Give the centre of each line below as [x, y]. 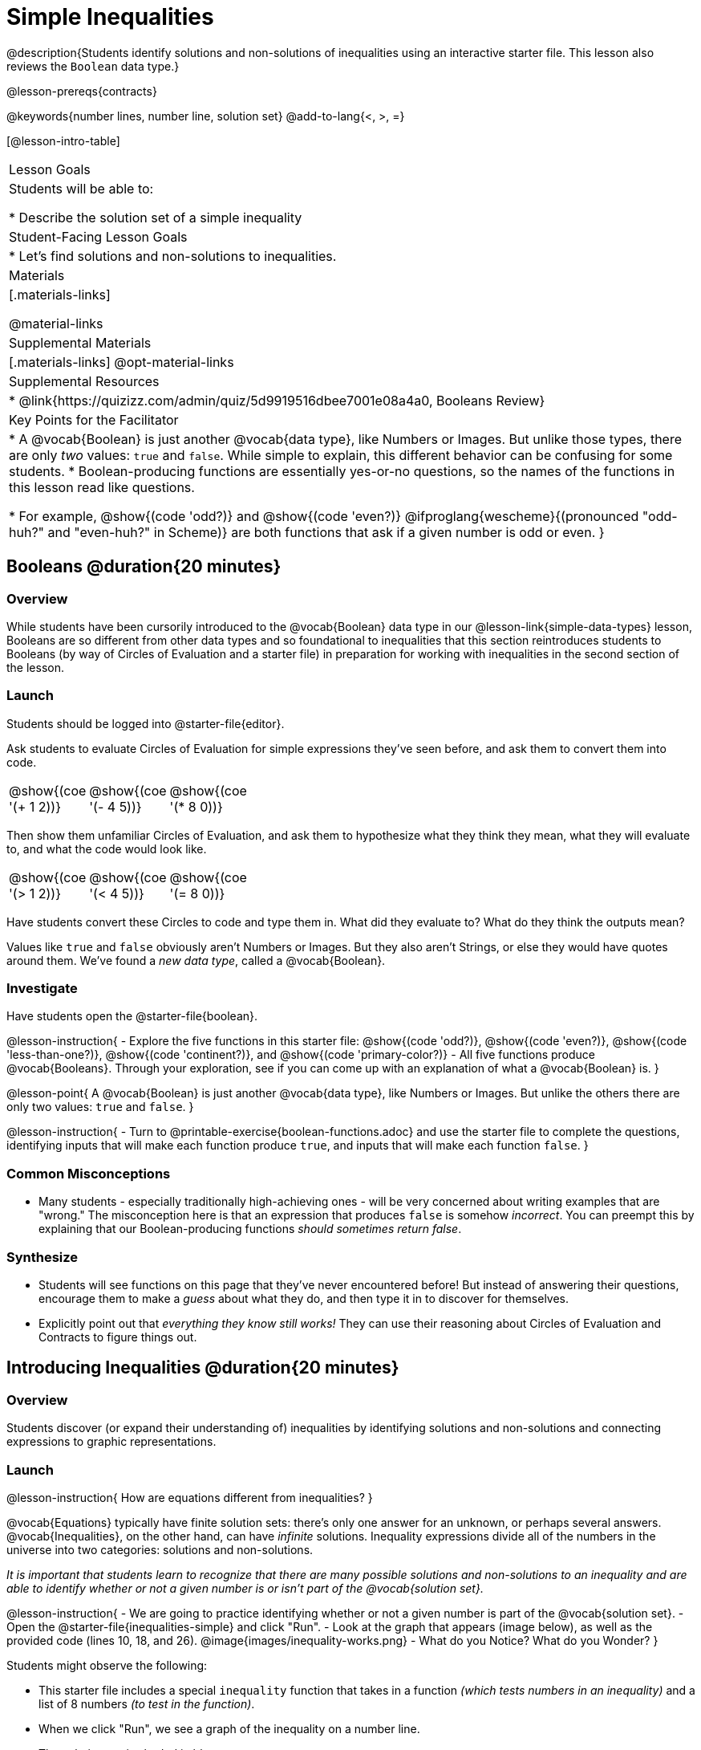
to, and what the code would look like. [107, 849]
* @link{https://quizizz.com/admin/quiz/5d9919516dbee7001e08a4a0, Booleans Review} [277, 400]
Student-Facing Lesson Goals [98, 236]
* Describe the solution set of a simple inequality [156, 217]
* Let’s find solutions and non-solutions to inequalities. [173, 256]
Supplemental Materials [80, 342]
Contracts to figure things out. [118, 1337]
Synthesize [43, 1257]
